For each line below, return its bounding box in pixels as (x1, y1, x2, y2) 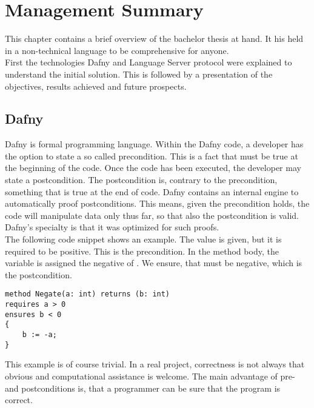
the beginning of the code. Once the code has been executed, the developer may (5, 161, 301, 174)
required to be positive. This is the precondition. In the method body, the (5, 244, 279, 257)
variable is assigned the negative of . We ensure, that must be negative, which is (5, 256, 302, 269)
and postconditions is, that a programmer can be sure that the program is (5, 381, 281, 394)
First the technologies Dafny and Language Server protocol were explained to (5, 56, 292, 69)
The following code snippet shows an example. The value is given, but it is (5, 233, 282, 246)
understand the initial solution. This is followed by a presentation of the (5, 67, 273, 80)
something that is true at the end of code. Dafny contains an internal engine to (5, 185, 299, 198)
